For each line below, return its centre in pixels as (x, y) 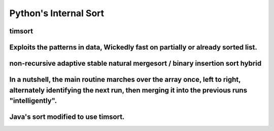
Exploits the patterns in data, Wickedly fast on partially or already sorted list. (133, 47)
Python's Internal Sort (57, 13)
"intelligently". (33, 101)
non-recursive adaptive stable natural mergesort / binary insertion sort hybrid (135, 63)
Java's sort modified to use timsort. (67, 117)
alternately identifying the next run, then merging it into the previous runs (128, 90)
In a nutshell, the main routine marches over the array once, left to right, (125, 80)
